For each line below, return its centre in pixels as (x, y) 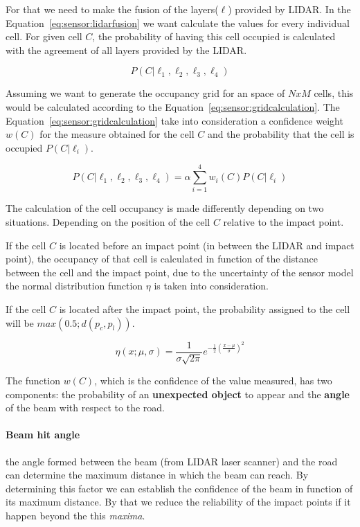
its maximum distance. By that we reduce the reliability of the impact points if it (178, 502)
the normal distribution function (74, 286)
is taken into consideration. (211, 286)
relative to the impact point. (283, 222)
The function (33, 381)
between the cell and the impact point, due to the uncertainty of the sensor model (180, 272)
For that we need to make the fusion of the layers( (112, 9)
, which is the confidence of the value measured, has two (213, 381)
